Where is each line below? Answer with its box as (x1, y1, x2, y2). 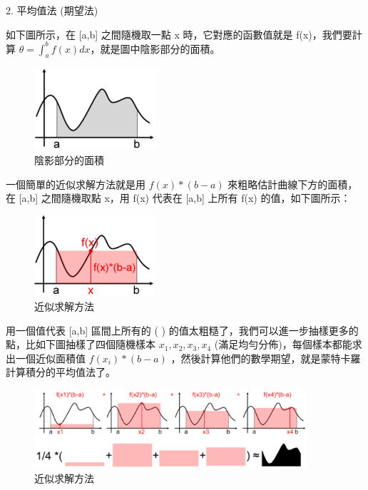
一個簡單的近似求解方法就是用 (6, 176, 145, 191)
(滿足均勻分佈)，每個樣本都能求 (214, 337, 362, 352)
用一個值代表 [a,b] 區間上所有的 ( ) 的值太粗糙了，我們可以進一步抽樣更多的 (6, 322, 359, 337)
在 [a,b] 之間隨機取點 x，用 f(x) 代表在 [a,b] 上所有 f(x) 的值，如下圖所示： (6, 190, 351, 205)
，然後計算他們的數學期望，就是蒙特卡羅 (170, 350, 361, 365)
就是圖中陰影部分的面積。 (100, 41, 220, 56)
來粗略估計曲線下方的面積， (228, 176, 358, 191)
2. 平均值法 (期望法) (6, 3, 98, 17)
